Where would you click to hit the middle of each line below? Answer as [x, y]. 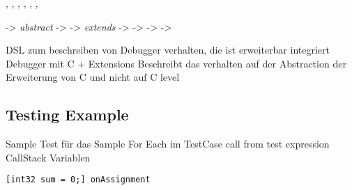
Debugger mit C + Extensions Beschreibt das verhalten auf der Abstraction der [176, 63]
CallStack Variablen [48, 157]
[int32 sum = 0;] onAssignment [78, 180]
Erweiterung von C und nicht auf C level [93, 77]
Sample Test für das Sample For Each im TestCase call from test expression [168, 144]
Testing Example [67, 114]
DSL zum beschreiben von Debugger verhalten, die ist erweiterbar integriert [168, 50]
